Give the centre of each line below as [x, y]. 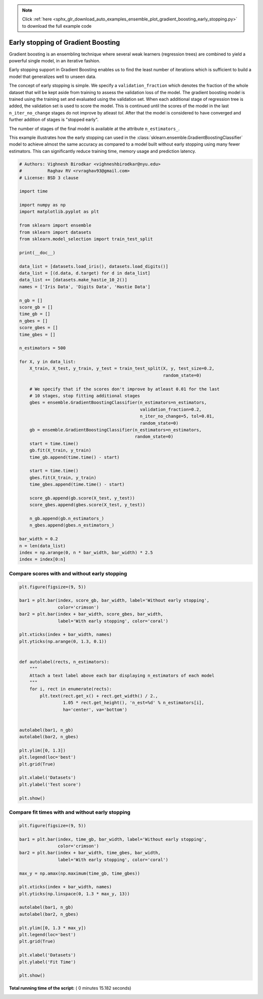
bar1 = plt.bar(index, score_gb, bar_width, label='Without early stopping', [114, 601]
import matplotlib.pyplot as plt [59, 212]
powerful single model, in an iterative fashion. [55, 61]
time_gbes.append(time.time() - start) [77, 484]
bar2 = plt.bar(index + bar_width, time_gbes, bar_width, [90, 853]
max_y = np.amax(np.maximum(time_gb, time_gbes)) [80, 873]
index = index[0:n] [42, 559]
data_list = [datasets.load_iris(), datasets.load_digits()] [94, 266]
